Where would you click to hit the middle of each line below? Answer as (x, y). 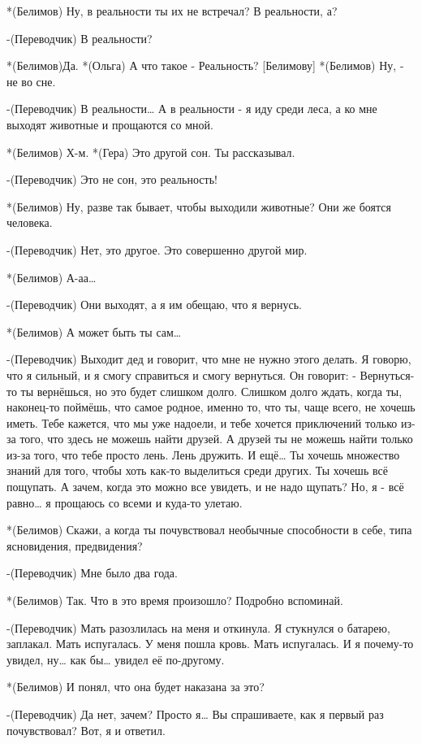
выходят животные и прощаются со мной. (110, 124)
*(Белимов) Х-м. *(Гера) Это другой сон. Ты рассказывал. (151, 152)
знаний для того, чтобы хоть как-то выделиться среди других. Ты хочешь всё (197, 470)
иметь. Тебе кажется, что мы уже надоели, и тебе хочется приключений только (202, 422)
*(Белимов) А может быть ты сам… (94, 331)
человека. (30, 222)
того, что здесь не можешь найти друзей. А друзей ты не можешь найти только (216, 439)
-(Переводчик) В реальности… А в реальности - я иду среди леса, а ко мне (192, 109)
